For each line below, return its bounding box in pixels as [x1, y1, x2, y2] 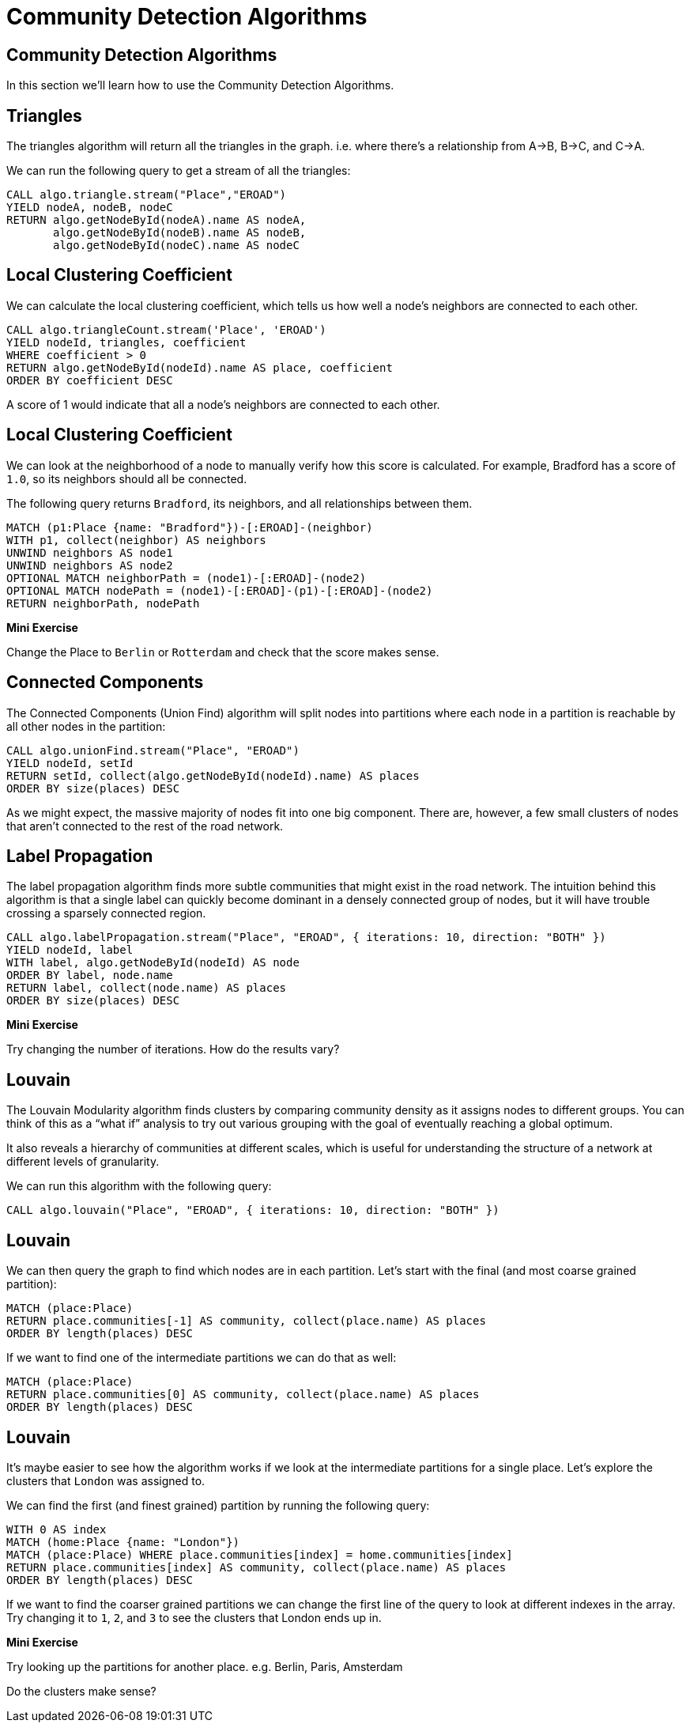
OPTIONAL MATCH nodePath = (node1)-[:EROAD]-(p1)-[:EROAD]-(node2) [6, 584, 433, 597]
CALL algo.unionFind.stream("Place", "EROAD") [6, 743, 300, 757]
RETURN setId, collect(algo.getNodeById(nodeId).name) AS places [6, 769, 420, 782]
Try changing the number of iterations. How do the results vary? [6, 1042, 340, 1057]
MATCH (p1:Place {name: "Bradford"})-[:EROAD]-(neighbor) [6, 520, 373, 534]
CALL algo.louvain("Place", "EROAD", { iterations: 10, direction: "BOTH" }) [6, 1204, 500, 1217]
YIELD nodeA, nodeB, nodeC [6, 201, 173, 214]
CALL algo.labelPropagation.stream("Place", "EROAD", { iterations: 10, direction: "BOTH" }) [6, 931, 606, 944]
